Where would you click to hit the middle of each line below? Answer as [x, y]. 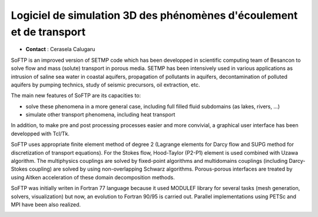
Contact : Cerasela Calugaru [60, 49]
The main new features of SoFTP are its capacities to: [76, 96]
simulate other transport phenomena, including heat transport [100, 115]
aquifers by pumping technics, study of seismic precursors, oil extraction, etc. [105, 85]
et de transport [48, 32]
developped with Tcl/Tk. [40, 133]
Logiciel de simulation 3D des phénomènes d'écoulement [154, 15]
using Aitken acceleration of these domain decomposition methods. [93, 177]
